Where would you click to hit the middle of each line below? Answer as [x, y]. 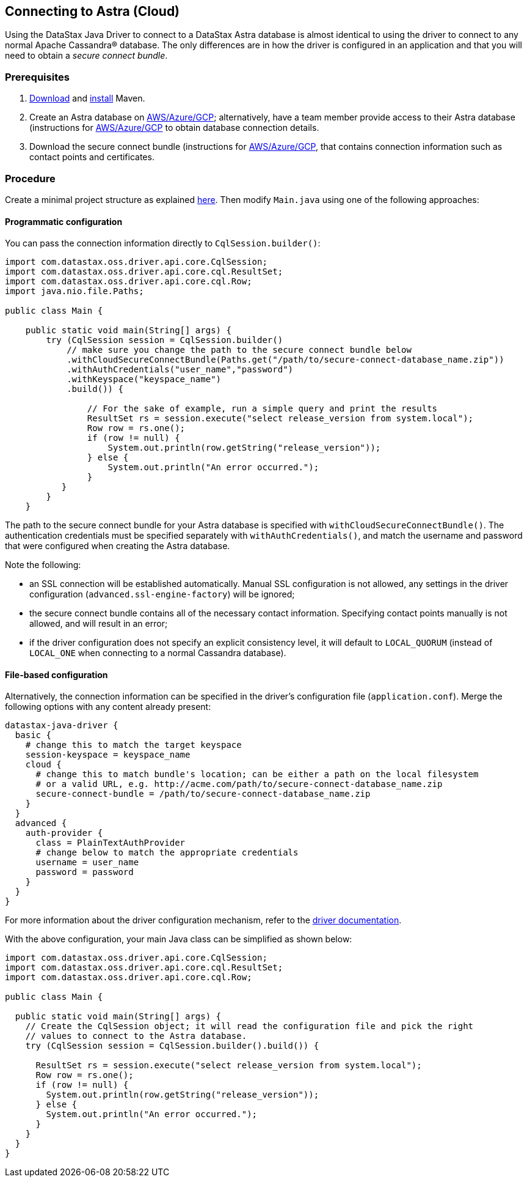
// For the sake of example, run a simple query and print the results [262, 409]
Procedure [30, 178]
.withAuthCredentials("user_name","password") [180, 370]
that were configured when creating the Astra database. [118, 546]
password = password [85, 872]
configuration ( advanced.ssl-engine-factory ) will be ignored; [162, 594]
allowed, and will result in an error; [99, 624]
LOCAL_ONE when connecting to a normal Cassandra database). [158, 653]
